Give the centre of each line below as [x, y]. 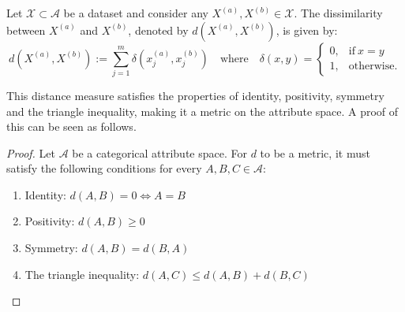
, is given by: [307, 30]
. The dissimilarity [338, 13]
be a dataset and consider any [136, 13]
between [26, 30]
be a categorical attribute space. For [159, 152]
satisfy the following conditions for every [104, 168]
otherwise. [373, 67]
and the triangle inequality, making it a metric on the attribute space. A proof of [202, 111]
